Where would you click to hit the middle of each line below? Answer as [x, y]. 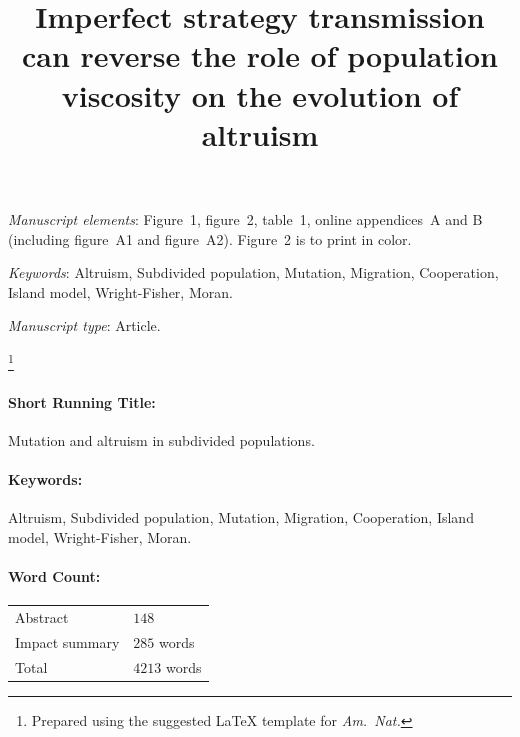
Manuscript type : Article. [84, 325]
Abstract [42, 617]
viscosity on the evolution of [260, 94]
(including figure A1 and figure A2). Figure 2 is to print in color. [210, 238]
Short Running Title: [82, 401]
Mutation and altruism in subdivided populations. [161, 439]
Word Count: [54, 576]
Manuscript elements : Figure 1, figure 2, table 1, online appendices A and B [245, 218]
